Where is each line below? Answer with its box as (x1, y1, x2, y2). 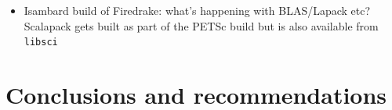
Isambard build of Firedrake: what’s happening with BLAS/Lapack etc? (24, 2, 371, 18)
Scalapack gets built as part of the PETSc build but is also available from (24, 17, 379, 34)
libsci (24, 37, 58, 48)
